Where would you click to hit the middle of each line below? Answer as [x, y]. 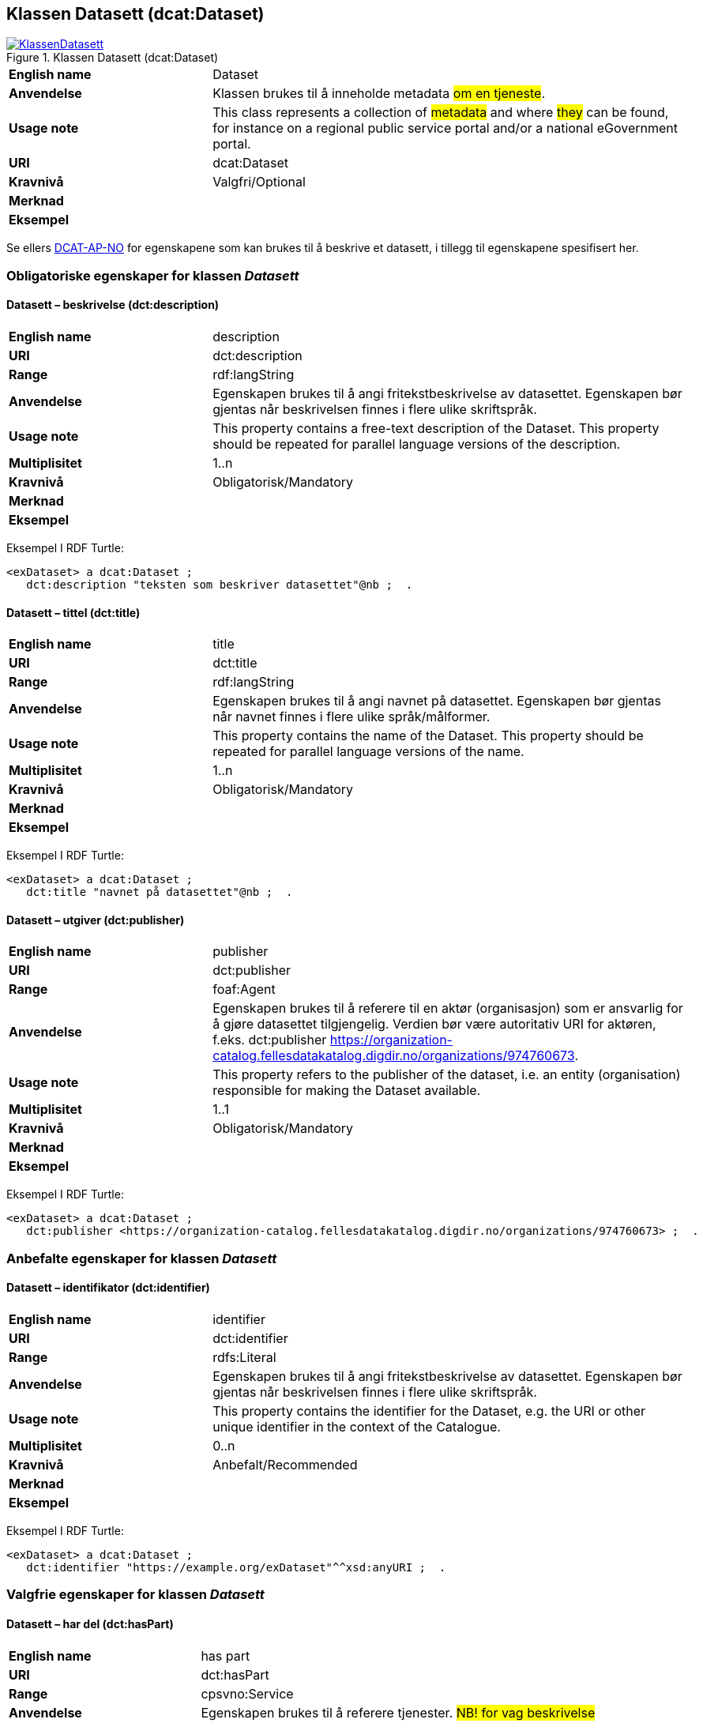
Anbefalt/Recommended [285, 1465]
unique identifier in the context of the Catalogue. [357, 1427]
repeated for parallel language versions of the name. [368, 752]
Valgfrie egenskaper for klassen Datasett [135, 1595]
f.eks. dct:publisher [270, 1040]
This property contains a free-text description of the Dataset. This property [436, 429]
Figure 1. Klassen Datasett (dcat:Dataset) [113, 58]
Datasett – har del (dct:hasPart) [90, 1624]
